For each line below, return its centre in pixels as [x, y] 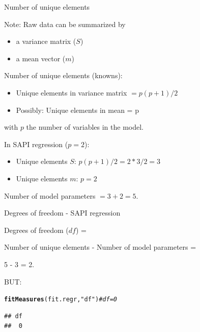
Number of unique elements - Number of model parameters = [100, 247]
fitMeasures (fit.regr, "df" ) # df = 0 [61, 300]
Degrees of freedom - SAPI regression [62, 213]
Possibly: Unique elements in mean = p [77, 110]
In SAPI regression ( [36, 144]
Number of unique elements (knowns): [63, 75]
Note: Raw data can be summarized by [65, 24]
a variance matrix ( [46, 41]
